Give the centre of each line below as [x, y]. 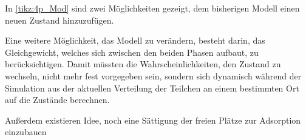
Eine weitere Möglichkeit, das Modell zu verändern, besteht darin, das [135, 40]
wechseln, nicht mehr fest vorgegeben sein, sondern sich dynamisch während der [153, 75]
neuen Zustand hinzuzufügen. [59, 20]
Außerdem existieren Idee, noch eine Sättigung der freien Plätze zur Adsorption [153, 120]
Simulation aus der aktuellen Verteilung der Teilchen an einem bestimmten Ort [152, 88]
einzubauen [26, 132]
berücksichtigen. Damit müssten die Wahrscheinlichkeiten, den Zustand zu [143, 64]
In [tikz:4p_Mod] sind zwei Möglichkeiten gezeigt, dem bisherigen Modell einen [152, 8]
